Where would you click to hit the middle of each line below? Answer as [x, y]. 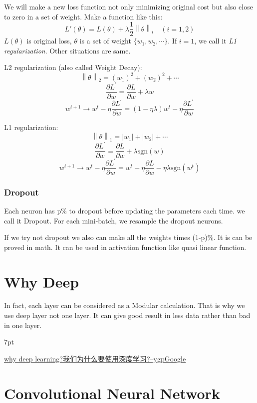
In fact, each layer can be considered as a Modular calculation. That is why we [125, 305]
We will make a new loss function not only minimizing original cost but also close [128, 6]
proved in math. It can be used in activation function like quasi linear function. [125, 247]
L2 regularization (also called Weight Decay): [73, 67]
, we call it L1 [216, 41]
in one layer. [23, 325]
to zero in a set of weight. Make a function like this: [83, 16]
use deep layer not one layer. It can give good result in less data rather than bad [127, 315]
